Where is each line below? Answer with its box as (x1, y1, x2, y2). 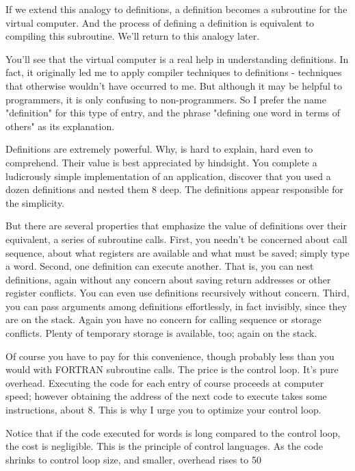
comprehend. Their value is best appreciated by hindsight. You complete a (5, 155, 317, 169)
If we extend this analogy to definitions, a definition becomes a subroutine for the (5, 2, 347, 16)
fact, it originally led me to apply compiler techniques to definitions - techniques (5, 65, 342, 79)
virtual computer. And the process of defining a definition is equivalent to (5, 15, 315, 29)
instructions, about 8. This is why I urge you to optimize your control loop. (5, 403, 321, 417)
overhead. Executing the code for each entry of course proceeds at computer (5, 375, 324, 390)
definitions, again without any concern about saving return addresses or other (5, 272, 331, 286)
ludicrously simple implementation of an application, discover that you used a (5, 168, 331, 183)
